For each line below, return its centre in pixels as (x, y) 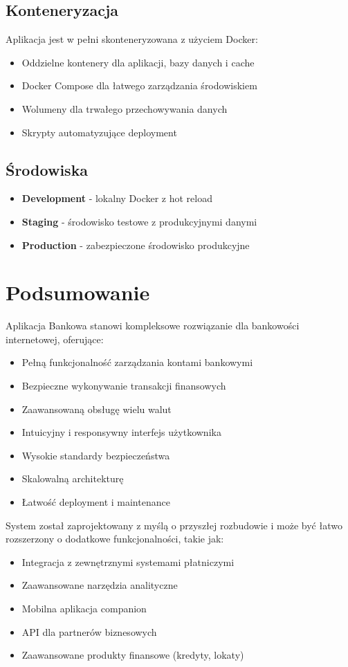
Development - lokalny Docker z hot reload (117, 198)
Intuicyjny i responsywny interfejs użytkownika (121, 432)
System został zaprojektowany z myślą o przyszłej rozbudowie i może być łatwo (174, 525)
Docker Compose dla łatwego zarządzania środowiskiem (139, 85)
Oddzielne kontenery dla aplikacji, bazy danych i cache (138, 62)
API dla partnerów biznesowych (89, 631)
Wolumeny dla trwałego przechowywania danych (125, 108)
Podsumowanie (78, 292)
